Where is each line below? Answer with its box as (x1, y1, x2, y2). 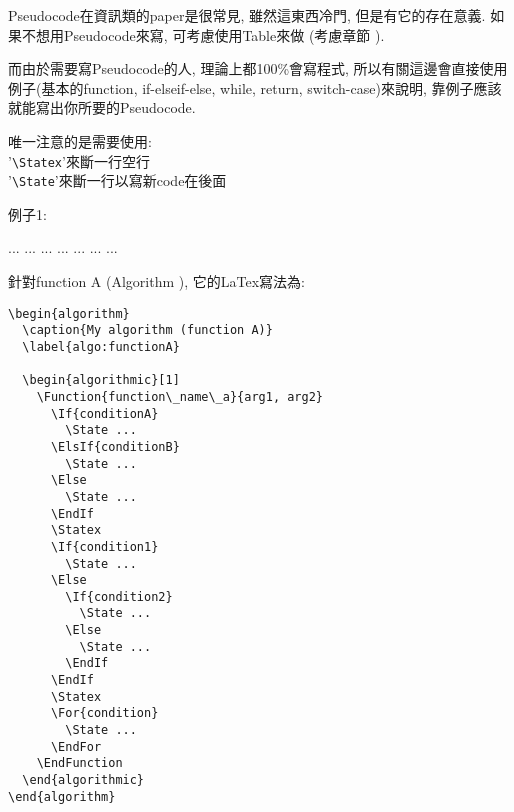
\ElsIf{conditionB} (50, 439, 180, 454)
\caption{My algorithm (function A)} (22, 323, 273, 338)
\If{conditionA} (50, 406, 159, 421)
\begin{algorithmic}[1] (22, 373, 180, 388)
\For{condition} (50, 706, 159, 721)
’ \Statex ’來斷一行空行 (8, 150, 150, 171)
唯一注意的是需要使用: (8, 130, 152, 151)
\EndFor (50, 739, 102, 754)
